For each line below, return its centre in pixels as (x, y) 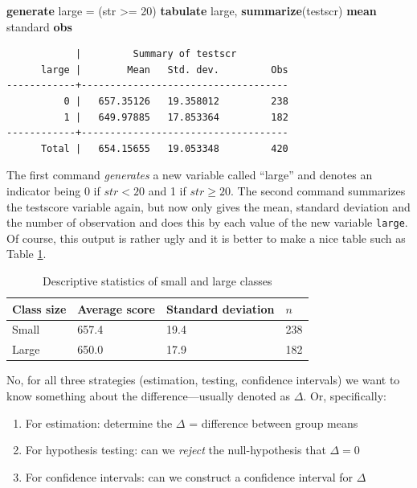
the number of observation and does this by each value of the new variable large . (207, 222)
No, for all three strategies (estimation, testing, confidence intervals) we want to (203, 380)
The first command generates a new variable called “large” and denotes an (190, 175)
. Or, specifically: (345, 395)
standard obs (39, 26)
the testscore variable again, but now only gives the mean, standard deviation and (208, 206)
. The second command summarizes (318, 190)
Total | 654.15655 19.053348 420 (164, 148)
